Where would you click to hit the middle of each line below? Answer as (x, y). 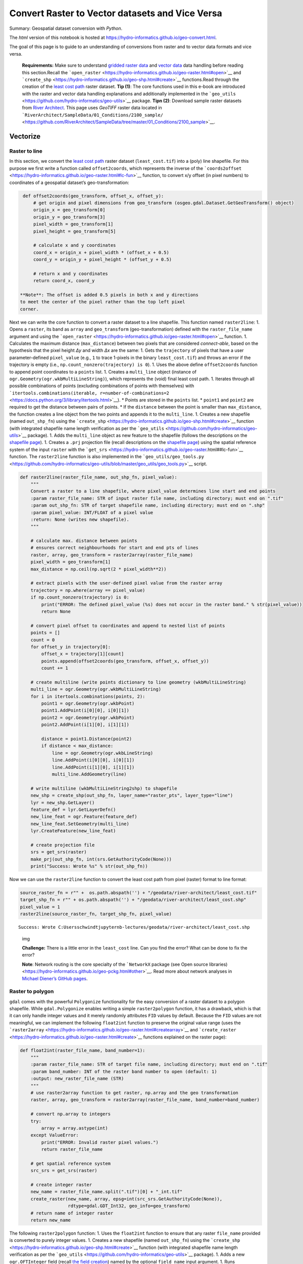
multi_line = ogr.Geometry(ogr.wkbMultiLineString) (96, 689)
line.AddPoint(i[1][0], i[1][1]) (93, 767)
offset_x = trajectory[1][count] (83, 654)
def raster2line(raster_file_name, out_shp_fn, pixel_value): (98, 477)
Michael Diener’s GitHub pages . (55, 978)
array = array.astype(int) (74, 1128)
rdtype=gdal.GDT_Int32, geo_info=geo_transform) (129, 1206)
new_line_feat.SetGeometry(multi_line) (80, 824)
